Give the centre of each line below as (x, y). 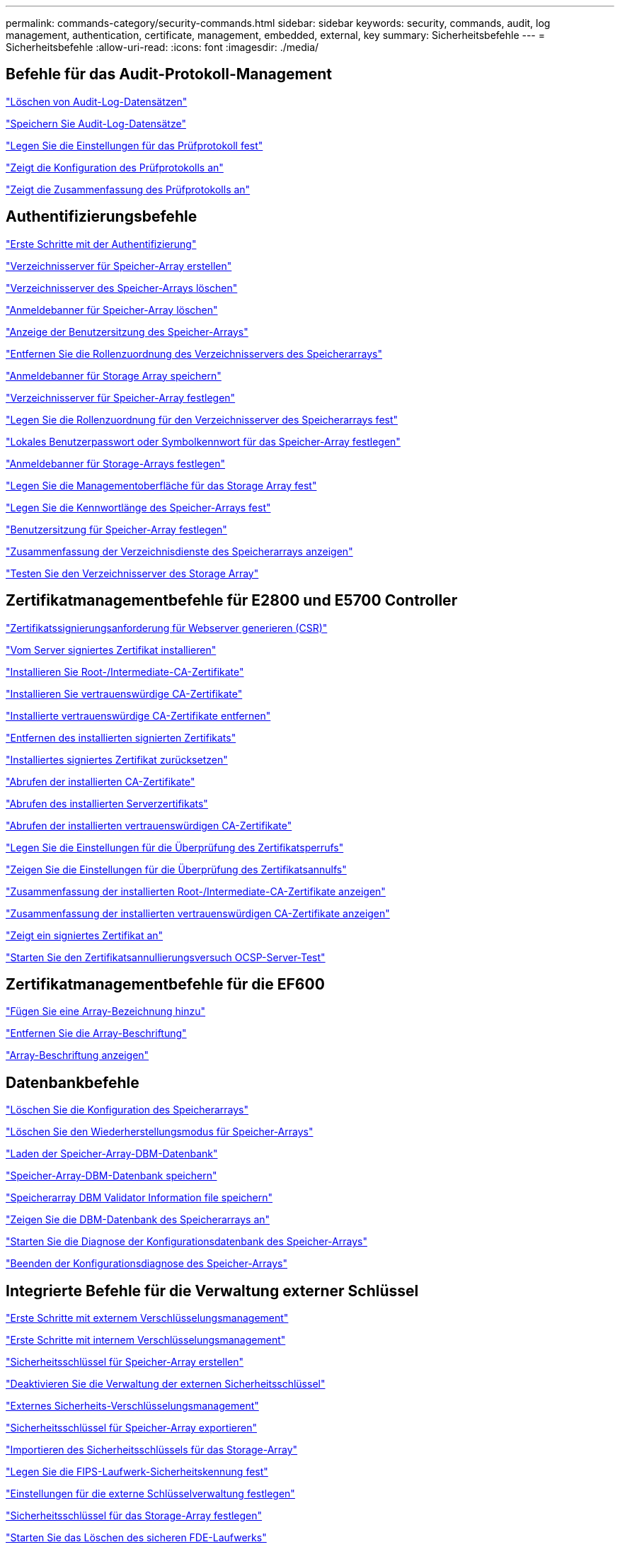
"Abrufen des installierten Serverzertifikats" (107, 803)
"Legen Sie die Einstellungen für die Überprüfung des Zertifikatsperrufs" (175, 847)
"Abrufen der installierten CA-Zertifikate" (101, 781)
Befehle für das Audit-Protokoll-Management (169, 74)
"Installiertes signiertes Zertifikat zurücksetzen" (117, 759)
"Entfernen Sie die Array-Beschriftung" (96, 1033)
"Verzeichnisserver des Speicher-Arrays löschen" (122, 288)
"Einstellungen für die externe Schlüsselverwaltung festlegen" (150, 1494)
